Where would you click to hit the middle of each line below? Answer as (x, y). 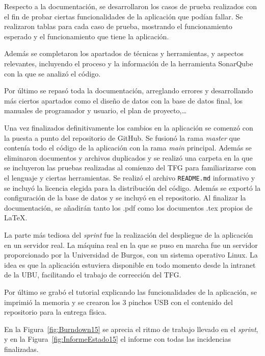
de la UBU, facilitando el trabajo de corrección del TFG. (93, 275)
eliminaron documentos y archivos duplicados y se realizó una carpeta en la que (128, 157)
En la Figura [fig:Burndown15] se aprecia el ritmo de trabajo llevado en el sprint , (131, 329)
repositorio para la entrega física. (56, 312)
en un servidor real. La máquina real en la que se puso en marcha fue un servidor (131, 245)
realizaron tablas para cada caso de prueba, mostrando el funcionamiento (118, 26)
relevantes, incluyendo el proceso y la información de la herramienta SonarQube (129, 63)
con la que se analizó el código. (52, 73)
